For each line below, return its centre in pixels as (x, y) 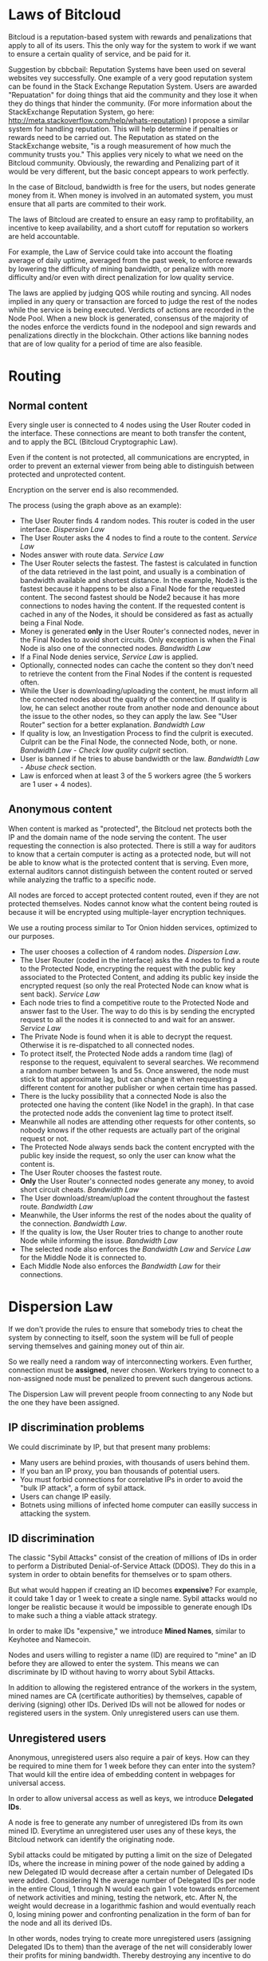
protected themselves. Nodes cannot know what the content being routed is (133, 903)
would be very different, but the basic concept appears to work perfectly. (129, 171)
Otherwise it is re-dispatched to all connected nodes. (107, 1044)
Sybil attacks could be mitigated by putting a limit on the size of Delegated (130, 1855)
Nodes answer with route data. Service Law (92, 554)
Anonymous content (60, 809)
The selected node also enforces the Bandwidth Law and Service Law (135, 1248)
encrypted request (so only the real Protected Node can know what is (134, 985)
